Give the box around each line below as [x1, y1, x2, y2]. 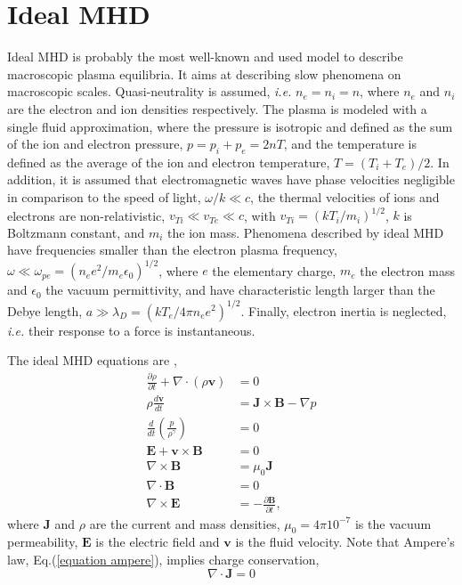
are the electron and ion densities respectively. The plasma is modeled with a [7, 99, 427, 118]
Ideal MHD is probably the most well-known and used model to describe [7, 47, 403, 66]
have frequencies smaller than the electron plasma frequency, [7, 240, 337, 259]
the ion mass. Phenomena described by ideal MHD [167, 223, 444, 241]
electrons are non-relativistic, [7, 206, 166, 224]
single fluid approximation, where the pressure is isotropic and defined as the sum [7, 117, 453, 135]
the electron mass [360, 261, 455, 280]
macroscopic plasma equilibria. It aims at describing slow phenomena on [7, 64, 401, 83]
